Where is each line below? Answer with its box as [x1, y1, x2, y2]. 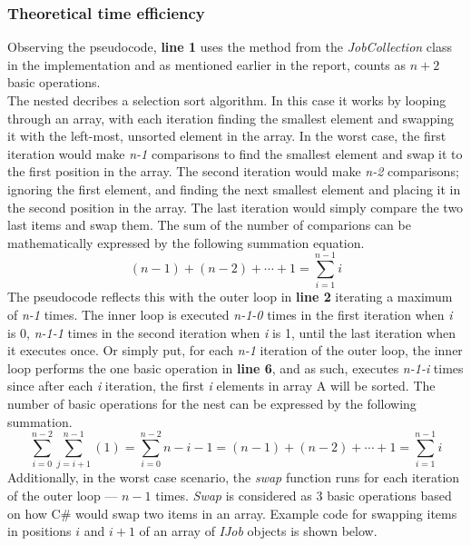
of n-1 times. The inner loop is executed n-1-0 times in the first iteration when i [7, 305, 453, 324]
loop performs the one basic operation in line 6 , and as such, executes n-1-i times [7, 358, 464, 377]
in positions [7, 521, 72, 541]
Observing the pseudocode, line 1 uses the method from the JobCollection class [7, 37, 452, 56]
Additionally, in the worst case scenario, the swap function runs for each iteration [7, 468, 460, 487]
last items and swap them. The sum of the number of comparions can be [7, 215, 411, 234]
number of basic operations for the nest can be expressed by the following [7, 394, 417, 413]
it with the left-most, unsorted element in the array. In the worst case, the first [7, 126, 446, 145]
